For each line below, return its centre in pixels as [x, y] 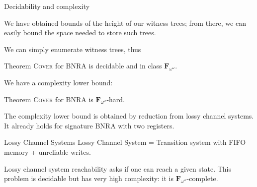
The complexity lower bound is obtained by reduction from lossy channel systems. [129, 116]
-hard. [116, 99]
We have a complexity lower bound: [58, 82]
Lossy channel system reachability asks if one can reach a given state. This [118, 168]
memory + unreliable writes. [47, 152]
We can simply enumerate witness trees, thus [73, 49]
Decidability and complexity [47, 6]
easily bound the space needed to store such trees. [80, 32]
